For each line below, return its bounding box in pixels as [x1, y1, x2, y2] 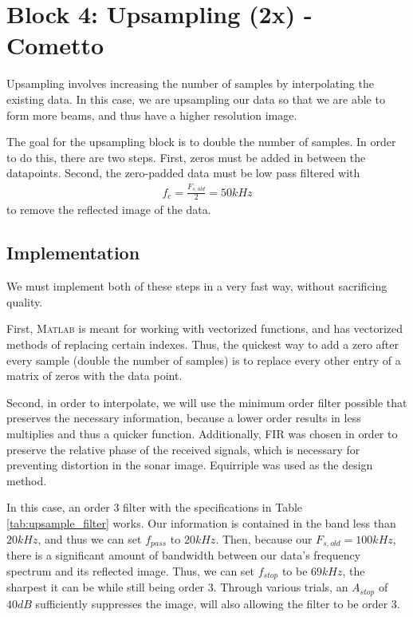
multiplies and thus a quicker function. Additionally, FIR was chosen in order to [6, 425, 398, 441]
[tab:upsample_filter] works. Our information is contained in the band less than [6, 514, 396, 531]
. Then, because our [215, 530, 313, 547]
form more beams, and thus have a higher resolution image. [6, 106, 297, 123]
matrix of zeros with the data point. [6, 367, 183, 384]
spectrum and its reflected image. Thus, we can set [6, 562, 255, 579]
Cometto [6, 29, 104, 61]
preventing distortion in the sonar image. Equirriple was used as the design [6, 457, 373, 473]
